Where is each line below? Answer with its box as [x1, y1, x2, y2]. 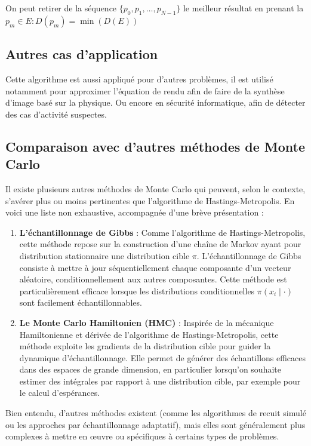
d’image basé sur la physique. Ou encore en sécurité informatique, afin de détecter [5, 96, 306, 109]
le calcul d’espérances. [19, 386, 100, 399]
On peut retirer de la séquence [5, 2, 117, 14]
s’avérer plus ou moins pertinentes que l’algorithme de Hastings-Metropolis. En [5, 194, 295, 207]
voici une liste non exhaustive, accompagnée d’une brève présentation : [5, 206, 264, 219]
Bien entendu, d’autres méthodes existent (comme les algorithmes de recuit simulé [5, 407, 306, 419]
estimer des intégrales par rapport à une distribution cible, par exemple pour [19, 374, 301, 387]
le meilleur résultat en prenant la [183, 2, 304, 14]
